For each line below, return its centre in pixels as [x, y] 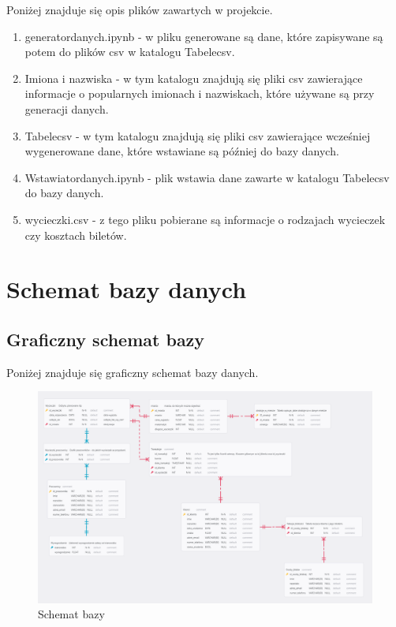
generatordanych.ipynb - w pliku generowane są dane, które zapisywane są [204, 36]
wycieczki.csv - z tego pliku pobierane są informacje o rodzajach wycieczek [205, 219]
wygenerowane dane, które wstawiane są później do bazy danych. [182, 151]
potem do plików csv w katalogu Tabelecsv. [130, 52]
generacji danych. [67, 108]
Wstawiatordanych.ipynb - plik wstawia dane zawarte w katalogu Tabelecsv [207, 177]
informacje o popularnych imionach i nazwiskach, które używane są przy [200, 93]
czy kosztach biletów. [76, 235]
